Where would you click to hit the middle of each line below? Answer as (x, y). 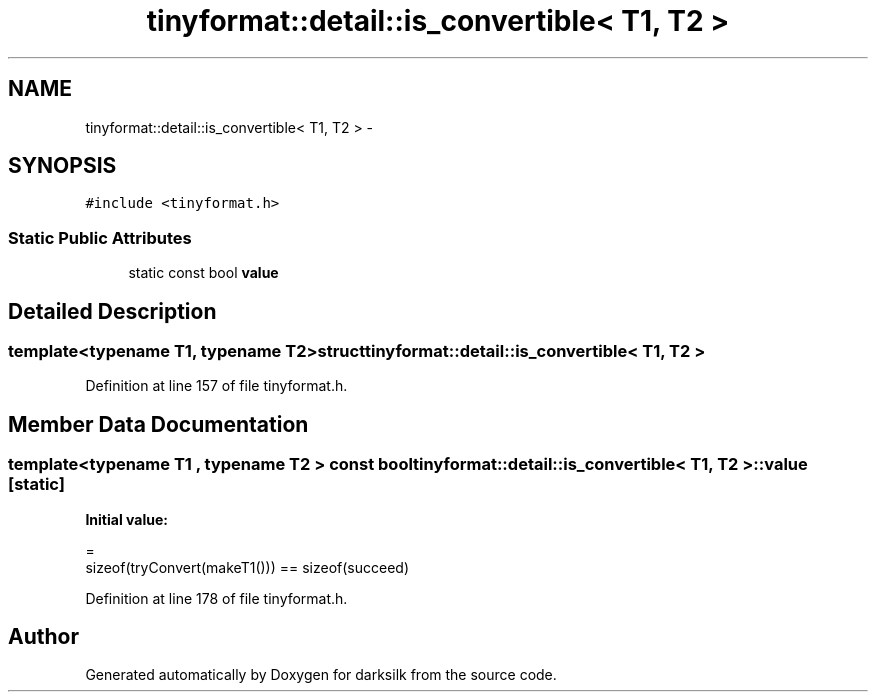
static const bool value (203, 273)
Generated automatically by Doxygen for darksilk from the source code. (321, 675)
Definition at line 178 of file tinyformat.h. (216, 598)
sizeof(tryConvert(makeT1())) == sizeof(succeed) (247, 567)
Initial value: (126, 519)
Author (43, 637)
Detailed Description (112, 311)
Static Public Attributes (100, 237)
